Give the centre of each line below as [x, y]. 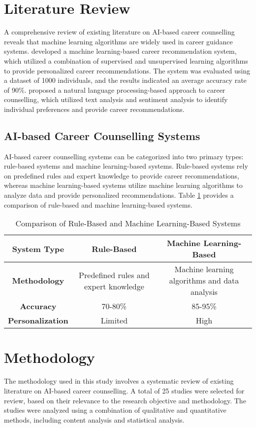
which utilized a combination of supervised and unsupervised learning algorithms [126, 60]
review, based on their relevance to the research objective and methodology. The [125, 400]
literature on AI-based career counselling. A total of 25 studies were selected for [124, 390]
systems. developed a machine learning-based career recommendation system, [120, 51]
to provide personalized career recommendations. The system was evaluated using [127, 70]
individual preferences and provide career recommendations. [94, 109]
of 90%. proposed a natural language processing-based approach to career [115, 89]
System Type [38, 249]
